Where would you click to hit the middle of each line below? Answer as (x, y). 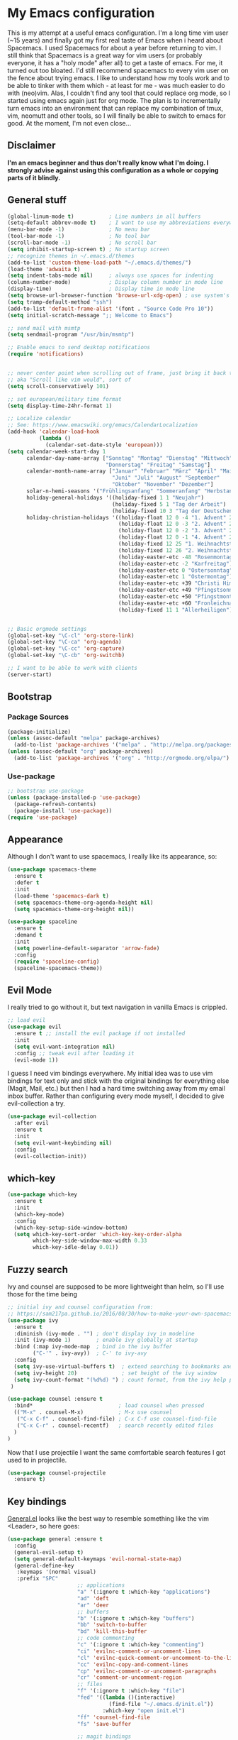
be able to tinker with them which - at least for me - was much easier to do (116, 85)
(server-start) (30, 674)
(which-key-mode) (39, 1214)
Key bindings (37, 1501)
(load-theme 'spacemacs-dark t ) (62, 896)
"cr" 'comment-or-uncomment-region (129, 1678)
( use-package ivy (33, 1320)
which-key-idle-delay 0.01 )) (76, 1248)
